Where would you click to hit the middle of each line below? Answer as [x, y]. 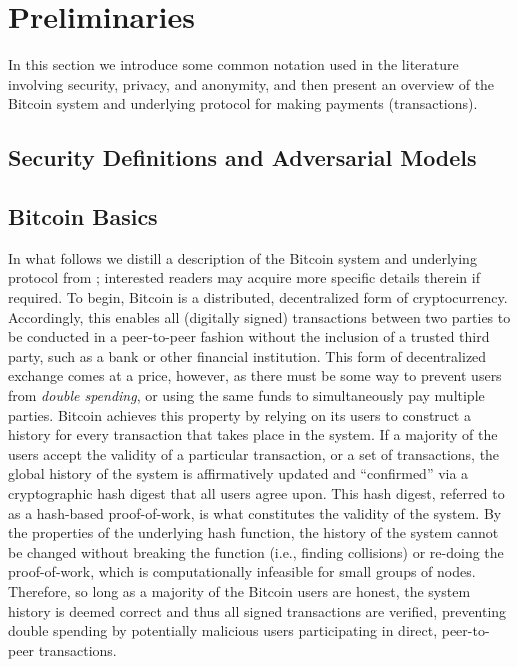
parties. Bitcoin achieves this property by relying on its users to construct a [239, 414]
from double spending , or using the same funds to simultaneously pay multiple [246, 395]
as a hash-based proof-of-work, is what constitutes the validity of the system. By [255, 512]
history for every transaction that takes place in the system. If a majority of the [253, 434]
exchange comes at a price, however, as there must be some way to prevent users [255, 375]
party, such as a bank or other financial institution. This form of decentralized [247, 355]
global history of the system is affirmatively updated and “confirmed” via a [238, 473]
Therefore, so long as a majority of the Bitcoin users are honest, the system [239, 590]
